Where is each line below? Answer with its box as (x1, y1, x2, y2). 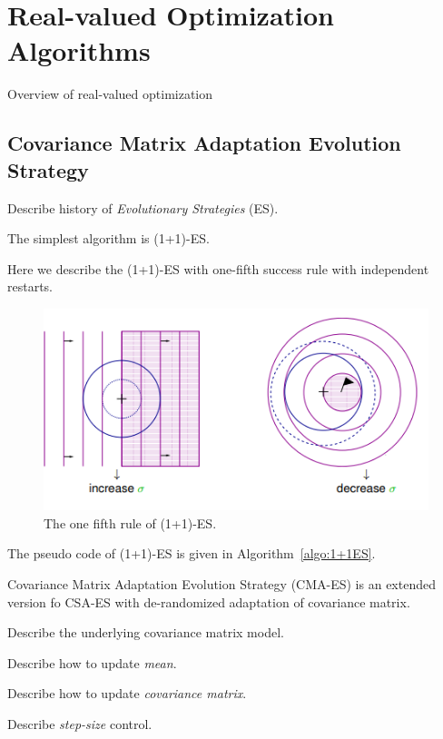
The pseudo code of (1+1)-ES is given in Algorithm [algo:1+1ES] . (7, 544, 376, 563)
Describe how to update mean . (7, 653, 177, 672)
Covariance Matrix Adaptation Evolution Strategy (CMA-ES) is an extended (7, 575, 436, 594)
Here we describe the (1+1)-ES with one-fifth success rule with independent (7, 259, 429, 278)
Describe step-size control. (7, 714, 153, 734)
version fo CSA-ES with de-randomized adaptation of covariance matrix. (7, 592, 410, 611)
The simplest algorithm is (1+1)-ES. (7, 229, 210, 248)
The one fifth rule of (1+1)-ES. (44, 513, 217, 532)
